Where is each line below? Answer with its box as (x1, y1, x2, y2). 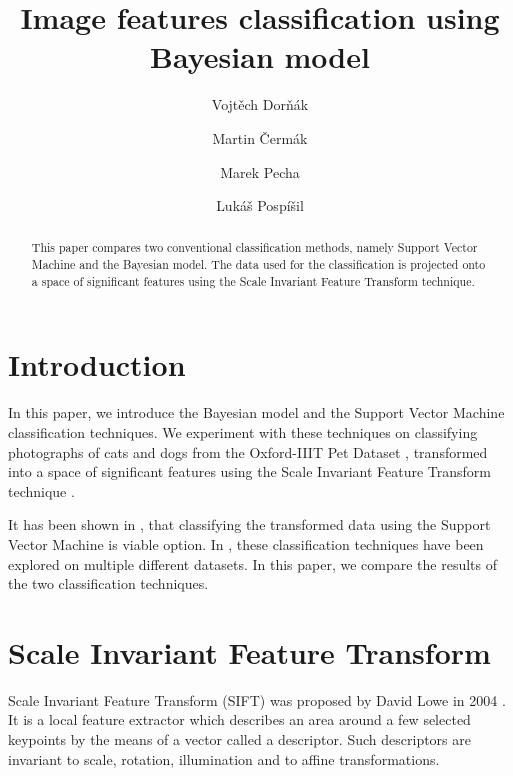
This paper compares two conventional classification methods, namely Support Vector (31, 239, 478, 256)
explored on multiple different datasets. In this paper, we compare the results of (8, 553, 498, 574)
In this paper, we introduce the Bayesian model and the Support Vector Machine (8, 402, 505, 423)
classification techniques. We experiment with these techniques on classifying (8, 421, 478, 442)
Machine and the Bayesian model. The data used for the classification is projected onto (31, 256, 486, 273)
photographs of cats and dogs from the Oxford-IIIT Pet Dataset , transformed (8, 441, 488, 462)
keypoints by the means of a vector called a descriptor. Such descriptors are (8, 729, 471, 750)
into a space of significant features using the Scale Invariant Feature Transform (8, 461, 491, 482)
